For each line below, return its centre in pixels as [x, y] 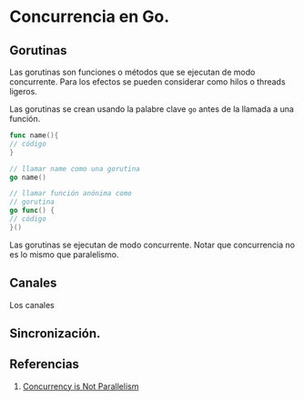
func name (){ [34, 135]
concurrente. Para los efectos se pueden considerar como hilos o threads [147, 82]
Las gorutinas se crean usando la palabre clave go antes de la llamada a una [152, 109]
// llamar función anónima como [71, 194]
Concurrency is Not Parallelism [81, 386]
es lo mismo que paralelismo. [64, 254]
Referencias [45, 364]
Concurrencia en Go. [90, 17]
